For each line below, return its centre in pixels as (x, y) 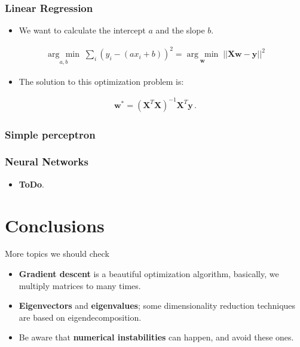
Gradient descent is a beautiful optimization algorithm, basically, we (149, 274)
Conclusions (55, 225)
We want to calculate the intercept (82, 30)
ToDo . (32, 184)
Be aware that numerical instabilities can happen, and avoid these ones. (156, 337)
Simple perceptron (50, 134)
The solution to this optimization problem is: (101, 81)
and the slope (180, 30)
